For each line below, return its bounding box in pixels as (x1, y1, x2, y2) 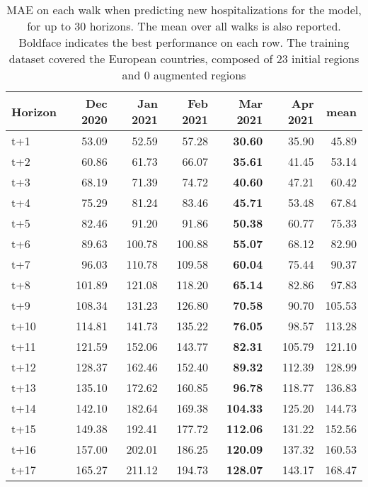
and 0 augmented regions (122, 67, 246, 83)
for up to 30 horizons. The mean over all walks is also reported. (27, 18, 341, 34)
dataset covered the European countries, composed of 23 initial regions (8, 50, 360, 67)
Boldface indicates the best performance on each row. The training (18, 34, 350, 50)
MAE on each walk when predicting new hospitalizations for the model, (6, 1, 362, 18)
